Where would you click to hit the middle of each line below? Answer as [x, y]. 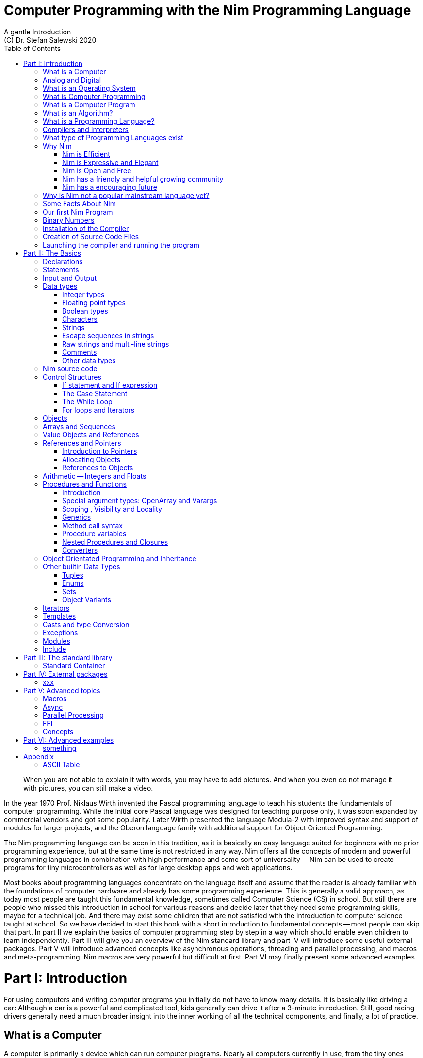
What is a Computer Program [89, 104]
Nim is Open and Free [97, 170]
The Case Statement [95, 393]
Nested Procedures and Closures [115, 542]
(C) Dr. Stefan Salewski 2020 [50, 40]
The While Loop [87, 401]
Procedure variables [94, 533]
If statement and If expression [110, 385]
